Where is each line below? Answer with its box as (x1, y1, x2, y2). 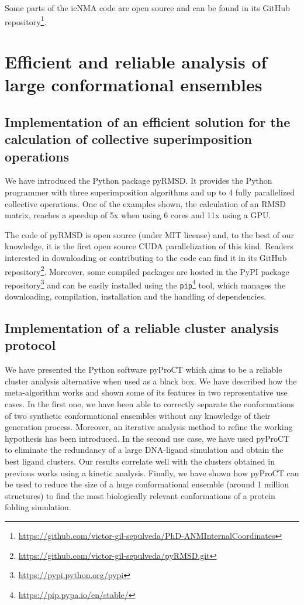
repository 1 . (5, 13, 47, 27)
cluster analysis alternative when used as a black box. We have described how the (5, 374, 297, 387)
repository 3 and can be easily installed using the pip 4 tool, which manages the (5, 277, 286, 291)
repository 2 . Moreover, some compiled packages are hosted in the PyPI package (5, 263, 289, 277)
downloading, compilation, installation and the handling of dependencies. (5, 290, 267, 302)
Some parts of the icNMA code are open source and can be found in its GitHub (5, 2, 290, 13)
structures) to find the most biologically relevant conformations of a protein (5, 489, 275, 501)
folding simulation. (5, 501, 71, 513)
